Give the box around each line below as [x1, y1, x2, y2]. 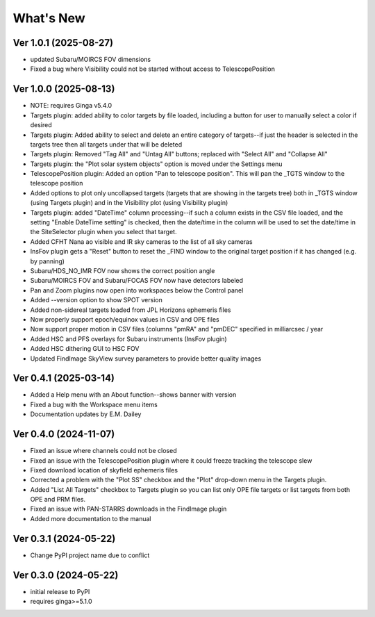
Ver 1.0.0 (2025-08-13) [12, 83, 115, 95]
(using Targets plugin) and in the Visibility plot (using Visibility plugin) [30, 199, 228, 207]
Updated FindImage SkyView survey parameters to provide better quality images [30, 354, 262, 363]
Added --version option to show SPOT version [30, 296, 162, 304]
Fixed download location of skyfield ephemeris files [30, 466, 178, 474]
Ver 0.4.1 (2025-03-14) [12, 372, 115, 384]
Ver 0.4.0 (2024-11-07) [12, 428, 115, 441]
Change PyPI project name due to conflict [30, 551, 150, 559]
